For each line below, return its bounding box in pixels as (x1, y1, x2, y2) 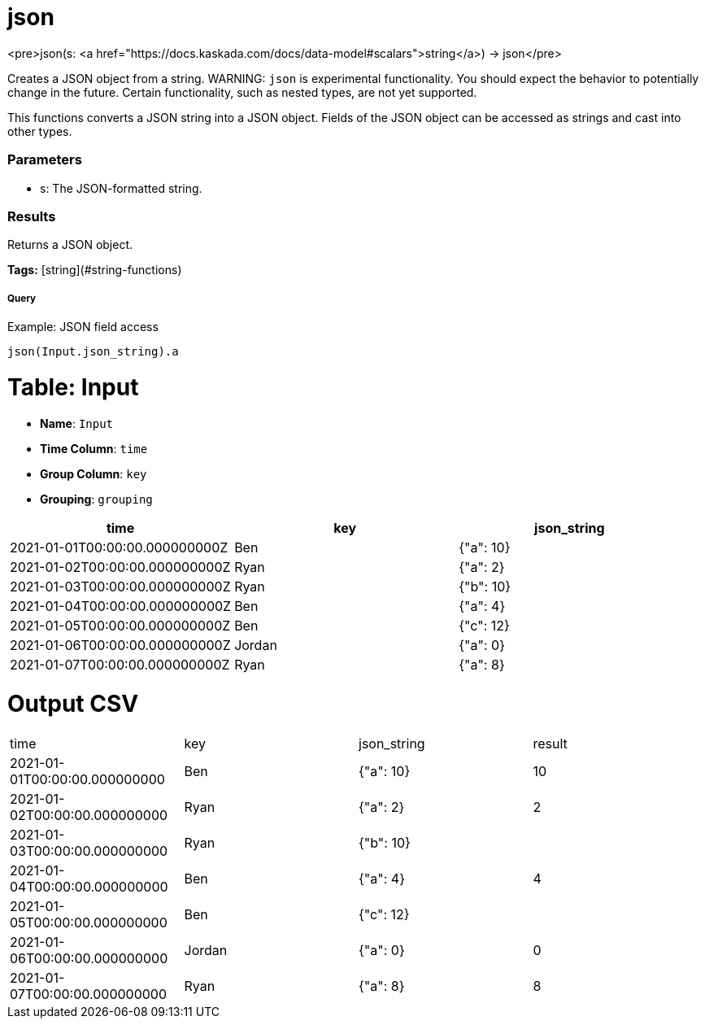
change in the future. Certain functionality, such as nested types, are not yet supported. (7, 85, 477, 99)
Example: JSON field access (7, 320, 159, 334)
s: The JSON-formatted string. (40, 181, 202, 195)
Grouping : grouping (40, 491, 153, 506)
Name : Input (40, 416, 114, 430)
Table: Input (7, 373, 139, 401)
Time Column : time (40, 441, 148, 456)
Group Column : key (40, 466, 147, 481)
